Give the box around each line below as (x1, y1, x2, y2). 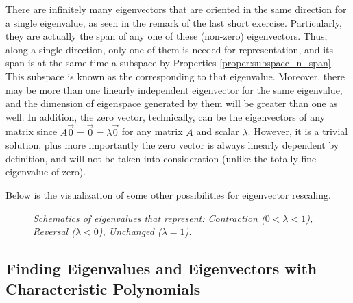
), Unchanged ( (98, 224, 162, 239)
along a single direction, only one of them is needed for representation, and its (5, 42, 334, 56)
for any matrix (121, 124, 183, 138)
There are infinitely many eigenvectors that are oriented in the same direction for (5, 2, 347, 16)
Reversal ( (33, 224, 75, 239)
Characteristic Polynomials (5, 278, 201, 299)
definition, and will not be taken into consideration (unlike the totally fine (5, 151, 317, 165)
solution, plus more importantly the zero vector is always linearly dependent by (5, 138, 339, 152)
